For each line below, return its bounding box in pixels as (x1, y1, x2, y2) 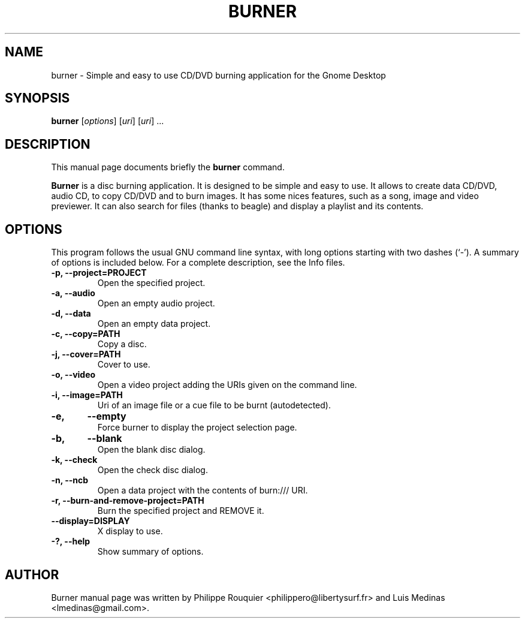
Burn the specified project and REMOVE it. (97, 505, 264, 516)
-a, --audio (51, 288, 95, 299)
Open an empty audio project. (97, 298, 215, 309)
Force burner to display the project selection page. (97, 422, 297, 433)
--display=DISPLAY (51, 516, 130, 526)
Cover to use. (97, 359, 150, 370)
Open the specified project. (97, 278, 206, 288)
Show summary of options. (97, 546, 204, 557)
